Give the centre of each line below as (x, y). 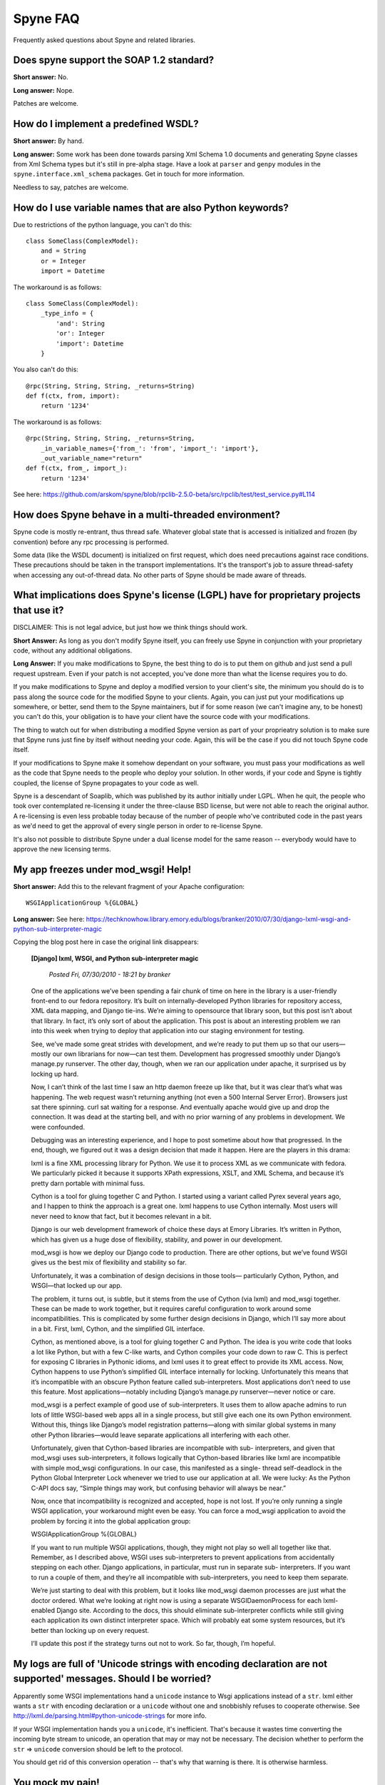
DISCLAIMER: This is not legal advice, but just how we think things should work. (130, 628)
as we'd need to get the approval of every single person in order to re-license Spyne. (138, 826)
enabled (43, 1610)
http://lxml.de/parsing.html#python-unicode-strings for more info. (110, 1716)
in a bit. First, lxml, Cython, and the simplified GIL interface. (118, 1329)
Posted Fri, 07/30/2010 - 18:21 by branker (110, 975)
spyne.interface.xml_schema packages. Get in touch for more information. (129, 174)
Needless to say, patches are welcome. (71, 187)
